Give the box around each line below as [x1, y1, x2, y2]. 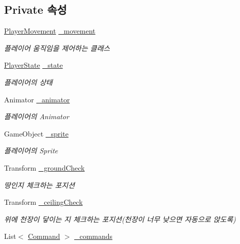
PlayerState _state [4, 60, 63, 70]
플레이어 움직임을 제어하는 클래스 [4, 42, 110, 53]
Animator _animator [4, 94, 70, 104]
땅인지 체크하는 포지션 [4, 179, 75, 190]
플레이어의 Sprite [4, 145, 58, 156]
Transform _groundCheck [4, 162, 85, 173]
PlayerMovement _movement [4, 25, 96, 36]
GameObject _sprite [4, 128, 69, 139]
